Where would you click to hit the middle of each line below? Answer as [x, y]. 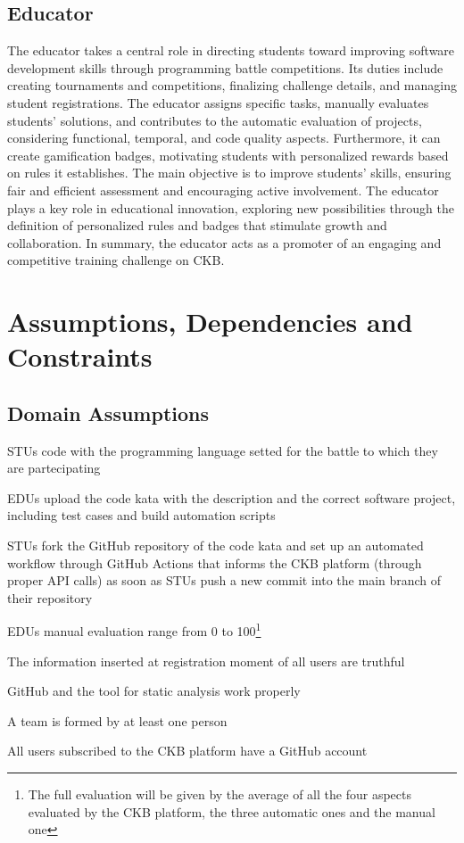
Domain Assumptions [108, 413]
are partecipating [54, 468]
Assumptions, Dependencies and [210, 322]
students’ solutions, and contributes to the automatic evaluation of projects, [215, 120]
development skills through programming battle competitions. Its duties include [225, 67]
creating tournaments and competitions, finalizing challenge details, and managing [232, 85]
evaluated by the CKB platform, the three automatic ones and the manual [232, 811]
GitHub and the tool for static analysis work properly [154, 691]
